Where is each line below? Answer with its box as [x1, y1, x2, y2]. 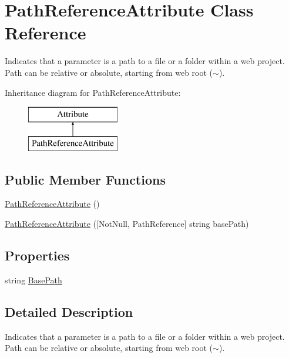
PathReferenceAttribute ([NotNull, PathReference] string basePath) [5, 218, 249, 230]
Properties [5, 246, 70, 265]
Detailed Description [5, 302, 133, 320]
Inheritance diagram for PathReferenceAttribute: [5, 86, 181, 98]
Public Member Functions [5, 170, 166, 188]
